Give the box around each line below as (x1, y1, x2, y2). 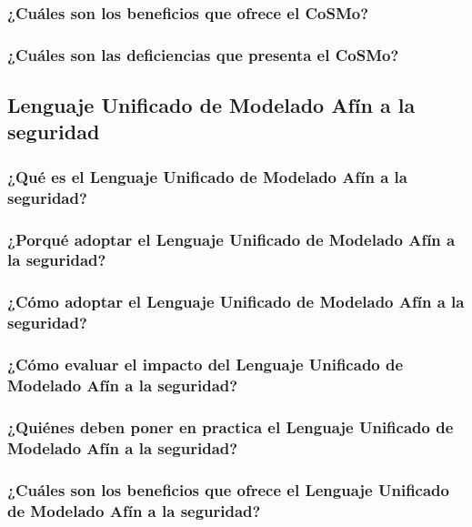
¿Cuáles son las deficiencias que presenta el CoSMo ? (7, 43, 399, 66)
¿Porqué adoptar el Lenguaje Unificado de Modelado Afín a (7, 228, 456, 250)
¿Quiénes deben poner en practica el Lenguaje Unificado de (7, 415, 454, 438)
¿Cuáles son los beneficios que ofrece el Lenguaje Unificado (7, 478, 449, 501)
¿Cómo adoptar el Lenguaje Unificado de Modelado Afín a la (7, 290, 465, 313)
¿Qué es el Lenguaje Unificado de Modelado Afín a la (7, 165, 407, 187)
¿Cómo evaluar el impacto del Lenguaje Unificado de (7, 353, 404, 376)
